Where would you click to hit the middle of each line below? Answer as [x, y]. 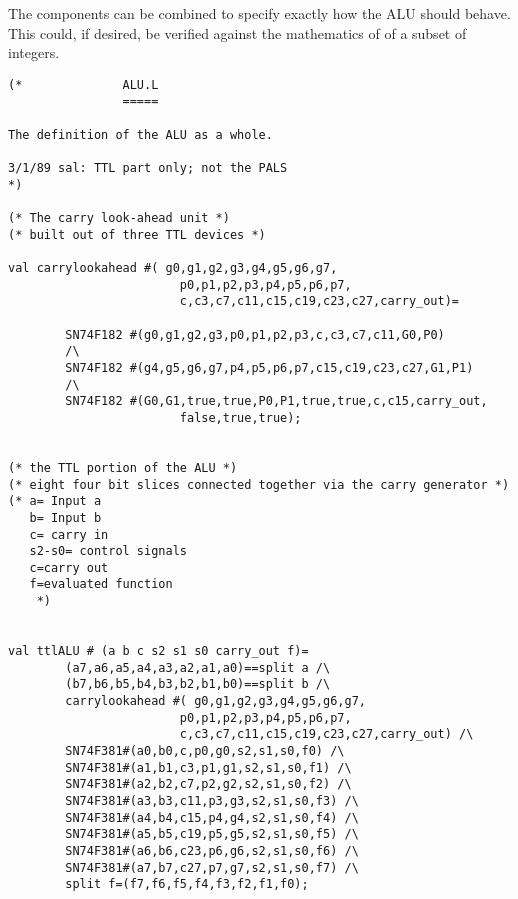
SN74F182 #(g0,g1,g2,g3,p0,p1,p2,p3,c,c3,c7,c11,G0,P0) [255, 334]
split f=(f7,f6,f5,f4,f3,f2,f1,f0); [187, 884]
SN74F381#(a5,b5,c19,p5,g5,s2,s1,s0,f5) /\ [212, 834]
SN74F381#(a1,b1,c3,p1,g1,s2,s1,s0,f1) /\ [208, 767]
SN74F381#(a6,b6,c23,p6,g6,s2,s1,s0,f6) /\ [212, 850]
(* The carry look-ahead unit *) [119, 218]
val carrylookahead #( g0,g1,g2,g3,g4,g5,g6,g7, [173, 268]
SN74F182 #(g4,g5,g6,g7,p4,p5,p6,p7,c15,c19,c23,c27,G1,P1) [269, 367]
